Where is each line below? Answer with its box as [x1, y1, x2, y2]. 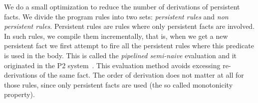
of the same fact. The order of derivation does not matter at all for [39, 70, 244, 80]
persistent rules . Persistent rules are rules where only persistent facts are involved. [4, 21, 255, 31]
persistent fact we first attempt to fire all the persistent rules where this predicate [4, 40, 254, 51]
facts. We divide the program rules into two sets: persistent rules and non [4, 11, 229, 21]
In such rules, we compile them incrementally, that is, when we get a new [4, 30, 228, 41]
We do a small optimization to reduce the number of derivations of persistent [4, 1, 240, 11]
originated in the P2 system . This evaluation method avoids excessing [4, 60, 221, 70]
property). [4, 89, 35, 100]
